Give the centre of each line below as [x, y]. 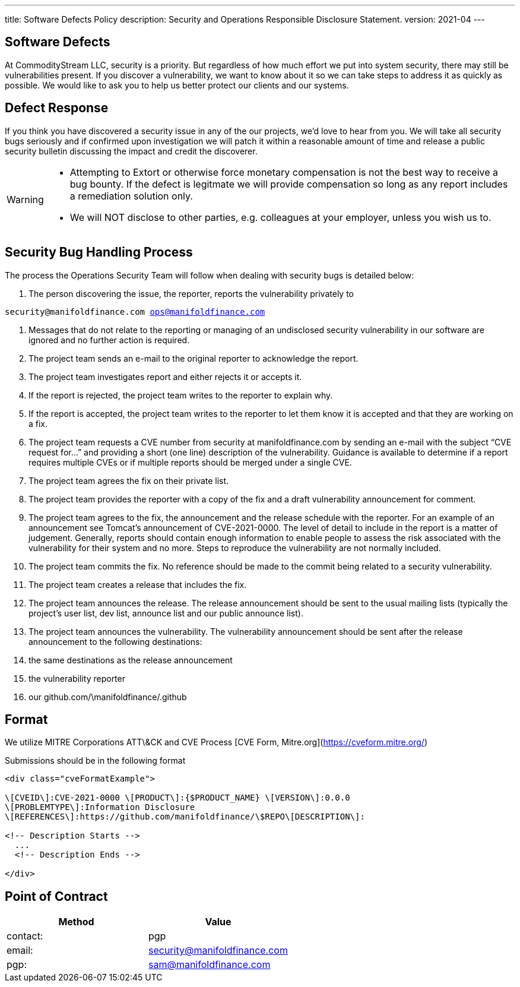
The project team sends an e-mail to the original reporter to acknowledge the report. [194, 358]
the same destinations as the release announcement [131, 660]
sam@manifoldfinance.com [209, 965]
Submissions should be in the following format [95, 761]
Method [76, 922]
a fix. [38, 423]
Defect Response [57, 108]
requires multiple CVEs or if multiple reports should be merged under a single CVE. [190, 462]
